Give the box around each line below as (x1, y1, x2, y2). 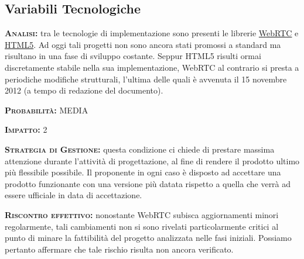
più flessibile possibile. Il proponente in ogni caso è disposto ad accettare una (5, 166, 281, 178)
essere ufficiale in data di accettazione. (5, 189, 142, 201)
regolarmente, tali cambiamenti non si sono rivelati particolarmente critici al (5, 220, 279, 232)
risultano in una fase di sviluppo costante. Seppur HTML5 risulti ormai (5, 50, 261, 62)
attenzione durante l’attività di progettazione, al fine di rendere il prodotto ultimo (5, 154, 300, 167)
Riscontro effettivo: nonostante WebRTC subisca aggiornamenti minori (5, 208, 279, 220)
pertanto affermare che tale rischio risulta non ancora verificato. (5, 243, 234, 255)
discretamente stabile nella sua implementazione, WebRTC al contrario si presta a (5, 61, 299, 73)
